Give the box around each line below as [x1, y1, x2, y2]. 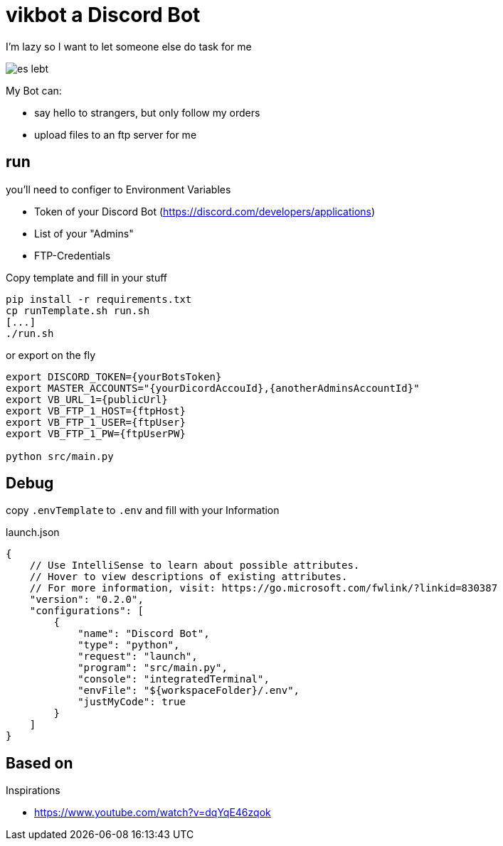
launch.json [6, 526, 60, 539]
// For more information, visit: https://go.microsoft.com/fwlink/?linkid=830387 [29, 582, 498, 594]
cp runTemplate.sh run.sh [6, 304, 150, 316]
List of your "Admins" [34, 227, 134, 240]
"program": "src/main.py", [78, 662, 228, 674]
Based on [6, 754, 73, 772]
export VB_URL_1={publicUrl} [6, 393, 168, 405]
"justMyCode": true [78, 696, 186, 708]
